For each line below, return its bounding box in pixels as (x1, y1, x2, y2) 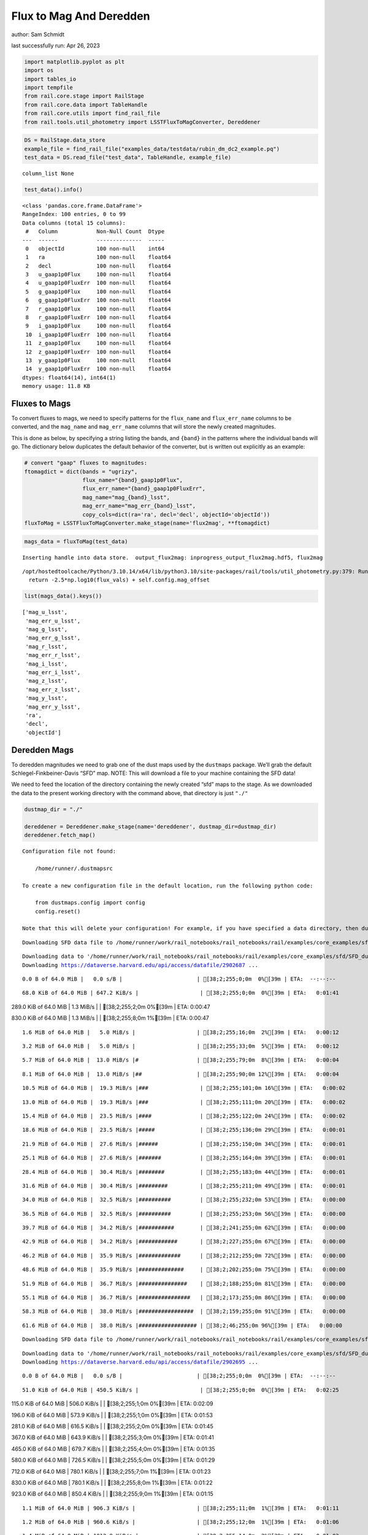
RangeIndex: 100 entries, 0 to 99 (22, 211, 126, 218)
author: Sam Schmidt (11, 31, 64, 38)
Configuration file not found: (22, 847, 117, 855)
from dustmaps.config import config (34, 900, 145, 906)
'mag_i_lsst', (25, 660, 68, 667)
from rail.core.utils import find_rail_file (24, 110, 161, 117)
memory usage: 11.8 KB (22, 383, 91, 390)
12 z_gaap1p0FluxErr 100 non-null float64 (25, 348, 171, 356)
